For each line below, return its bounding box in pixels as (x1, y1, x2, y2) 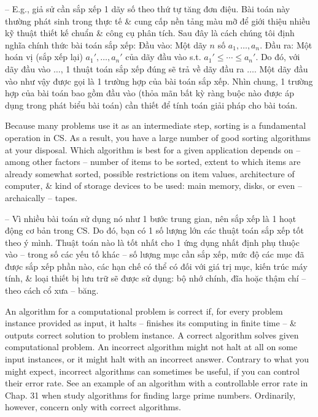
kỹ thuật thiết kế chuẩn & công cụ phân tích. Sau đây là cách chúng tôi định (5, 26, 295, 39)
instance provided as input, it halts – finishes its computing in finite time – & (5, 316, 297, 329)
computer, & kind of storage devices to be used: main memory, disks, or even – (5, 179, 302, 192)
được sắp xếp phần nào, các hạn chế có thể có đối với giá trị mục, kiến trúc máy (5, 259, 308, 272)
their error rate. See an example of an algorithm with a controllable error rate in (5, 377, 308, 389)
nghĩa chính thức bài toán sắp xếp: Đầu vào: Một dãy (5, 38, 207, 51)
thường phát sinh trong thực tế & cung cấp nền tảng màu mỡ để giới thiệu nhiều (5, 14, 311, 27)
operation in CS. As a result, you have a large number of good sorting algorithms (5, 131, 311, 143)
